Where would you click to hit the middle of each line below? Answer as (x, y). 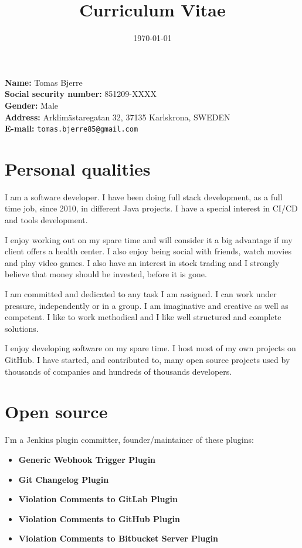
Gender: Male (32, 105)
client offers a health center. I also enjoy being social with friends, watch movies (148, 251)
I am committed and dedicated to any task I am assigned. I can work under (141, 294)
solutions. (22, 328)
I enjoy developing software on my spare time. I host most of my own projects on (150, 348)
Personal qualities (78, 168)
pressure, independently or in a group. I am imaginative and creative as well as (147, 305)
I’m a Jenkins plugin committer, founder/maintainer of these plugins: (129, 440)
